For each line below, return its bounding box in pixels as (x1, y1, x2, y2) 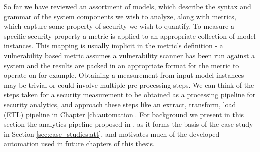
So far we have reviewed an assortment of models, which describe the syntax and (4, 1, 251, 11)
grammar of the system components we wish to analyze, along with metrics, (4, 11, 236, 21)
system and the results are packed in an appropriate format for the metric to (4, 60, 239, 70)
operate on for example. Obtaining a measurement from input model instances (4, 70, 244, 80)
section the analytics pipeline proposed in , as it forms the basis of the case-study (4, 119, 253, 129)
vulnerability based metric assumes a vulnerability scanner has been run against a (4, 50, 255, 60)
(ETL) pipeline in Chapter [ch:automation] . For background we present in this (4, 109, 244, 119)
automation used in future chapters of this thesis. (4, 138, 155, 149)
